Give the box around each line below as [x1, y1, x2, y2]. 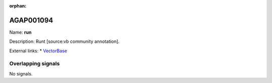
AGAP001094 [9, 16, 53, 25]
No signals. [9, 70, 33, 76]
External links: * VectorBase [9, 48, 67, 54]
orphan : [9, 3, 27, 9]
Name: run [9, 29, 32, 35]
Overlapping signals [9, 60, 60, 67]
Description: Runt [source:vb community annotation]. [9, 38, 120, 45]
